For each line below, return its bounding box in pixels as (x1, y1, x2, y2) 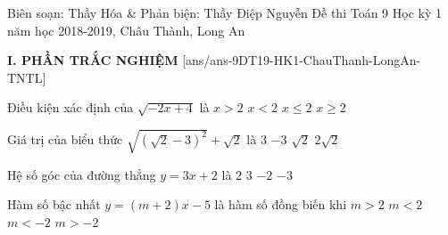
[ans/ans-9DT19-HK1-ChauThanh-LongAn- (182, 51, 421, 69)
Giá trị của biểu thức (7, 130, 123, 149)
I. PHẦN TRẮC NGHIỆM (7, 51, 178, 69)
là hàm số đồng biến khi (214, 195, 347, 214)
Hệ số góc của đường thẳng (7, 165, 156, 183)
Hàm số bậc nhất (7, 195, 101, 214)
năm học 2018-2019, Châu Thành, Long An (7, 20, 245, 39)
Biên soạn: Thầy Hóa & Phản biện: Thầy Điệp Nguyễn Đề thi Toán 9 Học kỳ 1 (7, 4, 442, 21)
